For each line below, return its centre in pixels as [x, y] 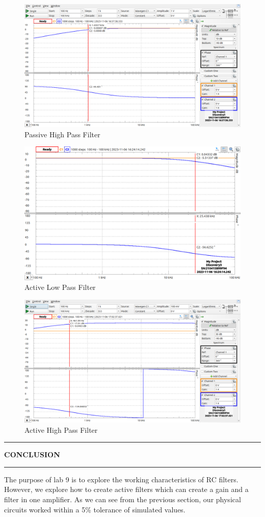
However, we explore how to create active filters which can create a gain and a [126, 489]
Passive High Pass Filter [62, 134]
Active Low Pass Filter [60, 287]
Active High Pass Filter [61, 429]
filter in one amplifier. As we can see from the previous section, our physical [123, 499]
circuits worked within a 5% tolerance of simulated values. [95, 509]
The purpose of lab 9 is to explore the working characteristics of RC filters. [121, 479]
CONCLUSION [32, 454]
